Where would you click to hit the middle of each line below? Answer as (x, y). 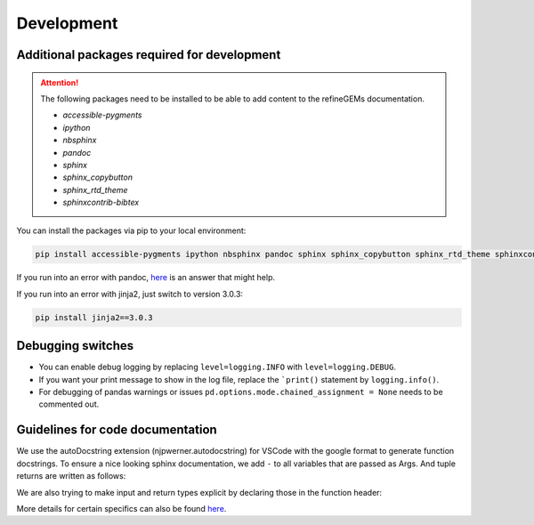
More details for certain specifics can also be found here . (121, 508)
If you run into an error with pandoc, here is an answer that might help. (146, 278)
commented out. (69, 404)
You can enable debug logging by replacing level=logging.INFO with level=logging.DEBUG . (217, 367)
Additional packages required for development (149, 55)
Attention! (60, 82)
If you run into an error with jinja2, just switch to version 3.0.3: (130, 294)
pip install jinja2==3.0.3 (94, 317)
